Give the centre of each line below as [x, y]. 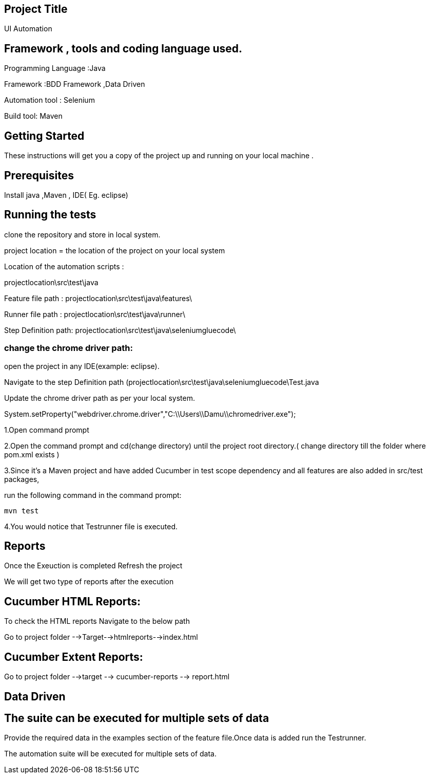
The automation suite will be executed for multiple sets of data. [111, 754]
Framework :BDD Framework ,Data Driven [75, 84]
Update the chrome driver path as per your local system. [100, 398]
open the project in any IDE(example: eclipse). [82, 366]
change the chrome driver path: [69, 348]
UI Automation [28, 29]
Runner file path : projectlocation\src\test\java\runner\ [95, 314]
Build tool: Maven [33, 116]
